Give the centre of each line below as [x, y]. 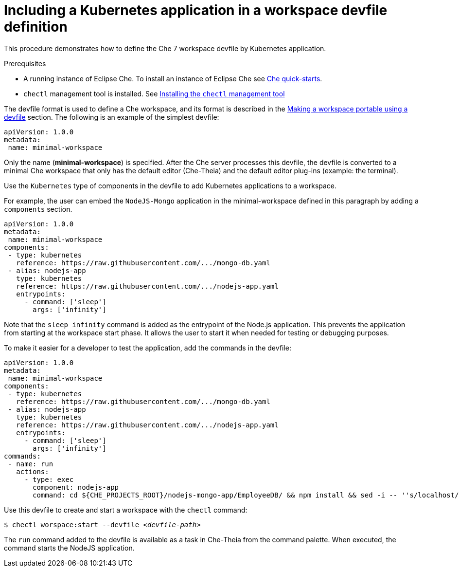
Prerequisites [25, 63]
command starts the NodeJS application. [69, 548]
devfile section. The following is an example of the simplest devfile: [112, 117]
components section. [38, 209]
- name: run [31, 464]
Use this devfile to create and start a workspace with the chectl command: [126, 510]
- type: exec [49, 479]
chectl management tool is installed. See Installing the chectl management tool [154, 93]
